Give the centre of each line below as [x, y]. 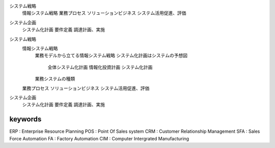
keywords [25, 119]
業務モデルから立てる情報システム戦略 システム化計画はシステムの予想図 [111, 56]
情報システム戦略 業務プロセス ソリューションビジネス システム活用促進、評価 [104, 13]
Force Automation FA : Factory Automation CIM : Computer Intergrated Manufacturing [99, 138]
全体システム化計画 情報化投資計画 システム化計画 [100, 67]
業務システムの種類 [55, 79]
